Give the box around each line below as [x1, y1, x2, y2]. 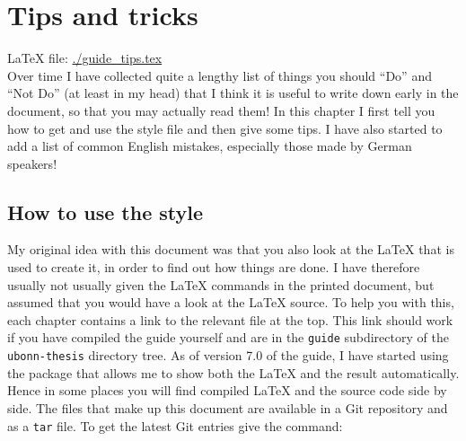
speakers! [7, 154, 57, 172]
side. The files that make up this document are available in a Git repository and [7, 398, 448, 417]
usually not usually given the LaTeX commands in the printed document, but [7, 275, 435, 294]
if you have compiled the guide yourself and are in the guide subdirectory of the [7, 328, 449, 347]
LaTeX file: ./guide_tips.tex [7, 49, 163, 67]
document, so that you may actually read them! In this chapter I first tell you [7, 101, 435, 119]
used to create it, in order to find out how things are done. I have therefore [7, 258, 420, 277]
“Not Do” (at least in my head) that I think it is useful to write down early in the [7, 84, 459, 102]
